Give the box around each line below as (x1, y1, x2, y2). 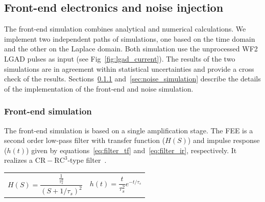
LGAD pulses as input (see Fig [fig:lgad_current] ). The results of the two (4, 53, 235, 64)
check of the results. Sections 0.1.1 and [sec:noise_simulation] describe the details (4, 73, 261, 84)
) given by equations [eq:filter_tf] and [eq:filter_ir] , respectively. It (26, 145, 237, 155)
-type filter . (67, 155, 107, 165)
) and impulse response (187, 135, 260, 146)
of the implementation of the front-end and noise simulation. (4, 83, 194, 94)
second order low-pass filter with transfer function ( (4, 135, 165, 146)
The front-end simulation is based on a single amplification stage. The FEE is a (4, 125, 253, 135)
